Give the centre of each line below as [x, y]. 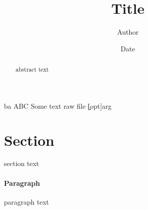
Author [128, 32]
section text [22, 163]
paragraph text [27, 201]
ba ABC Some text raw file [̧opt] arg [58, 105]
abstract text [32, 69]
